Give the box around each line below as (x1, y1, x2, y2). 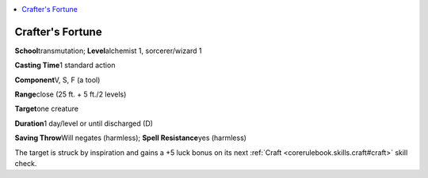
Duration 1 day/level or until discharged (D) (14, 119, 154, 128)
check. (14, 159, 37, 169)
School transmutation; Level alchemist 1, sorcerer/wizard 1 (14, 46, 202, 55)
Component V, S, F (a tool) (14, 75, 101, 85)
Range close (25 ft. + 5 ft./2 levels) (14, 89, 127, 99)
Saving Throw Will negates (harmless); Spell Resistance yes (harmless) (14, 133, 247, 142)
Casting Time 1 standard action (14, 60, 116, 70)
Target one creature (14, 104, 79, 114)
